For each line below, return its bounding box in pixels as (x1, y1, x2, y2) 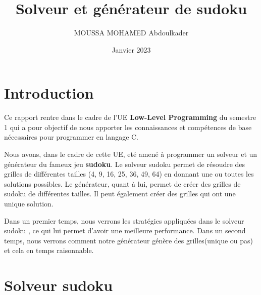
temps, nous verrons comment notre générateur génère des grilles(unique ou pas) (4, 235, 253, 245)
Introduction (4, 82, 94, 103)
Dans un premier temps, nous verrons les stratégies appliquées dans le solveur (4, 215, 244, 226)
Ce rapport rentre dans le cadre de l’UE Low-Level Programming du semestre (4, 112, 256, 122)
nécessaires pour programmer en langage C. (4, 132, 139, 142)
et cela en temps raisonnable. (4, 245, 94, 256)
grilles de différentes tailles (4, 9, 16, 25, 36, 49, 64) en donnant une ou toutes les (4, 168, 254, 179)
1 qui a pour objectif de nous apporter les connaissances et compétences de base (4, 121, 252, 132)
